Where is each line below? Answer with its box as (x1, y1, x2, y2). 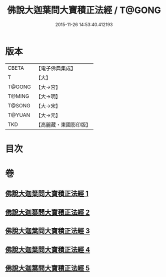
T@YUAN (7, 111, 30, 118)
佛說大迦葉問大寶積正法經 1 (5, 189, 89, 198)
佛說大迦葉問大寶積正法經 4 (5, 245, 90, 254)
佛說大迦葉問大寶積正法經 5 (5, 264, 90, 272)
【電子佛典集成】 (35, 65, 76, 72)
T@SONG (7, 102, 31, 109)
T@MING (7, 92, 29, 99)
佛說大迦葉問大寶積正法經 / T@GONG (6, 5, 161, 16)
